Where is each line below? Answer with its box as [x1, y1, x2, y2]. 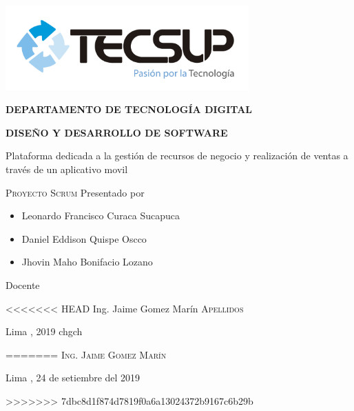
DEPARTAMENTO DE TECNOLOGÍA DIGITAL [6, 102, 253, 117]
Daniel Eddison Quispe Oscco [21, 231, 147, 245]
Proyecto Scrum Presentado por [6, 185, 145, 199]
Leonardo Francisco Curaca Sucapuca [21, 208, 180, 223]
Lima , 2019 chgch [6, 324, 83, 339]
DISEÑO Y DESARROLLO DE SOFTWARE [6, 125, 228, 139]
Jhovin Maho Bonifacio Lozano [21, 254, 153, 269]
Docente [6, 277, 40, 292]
